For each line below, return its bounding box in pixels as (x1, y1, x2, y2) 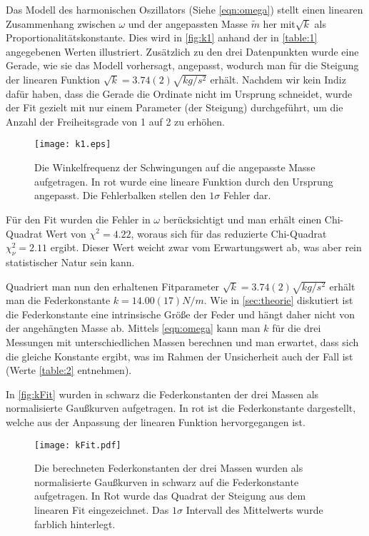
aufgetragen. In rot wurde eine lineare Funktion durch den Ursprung (34, 173, 333, 188)
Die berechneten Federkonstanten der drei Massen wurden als (34, 460, 303, 475)
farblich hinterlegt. (34, 516, 116, 531)
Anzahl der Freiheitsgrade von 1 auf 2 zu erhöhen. (6, 113, 225, 128)
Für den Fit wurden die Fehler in (6, 211, 151, 226)
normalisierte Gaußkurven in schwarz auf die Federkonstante (34, 474, 299, 489)
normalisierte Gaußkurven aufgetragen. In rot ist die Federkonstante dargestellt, (6, 400, 356, 415)
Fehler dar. (223, 188, 271, 203)
